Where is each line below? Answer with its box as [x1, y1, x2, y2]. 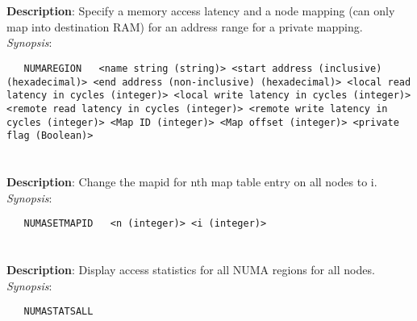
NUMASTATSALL [23, 306, 94, 318]
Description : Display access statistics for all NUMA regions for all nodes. [6, 261, 375, 278]
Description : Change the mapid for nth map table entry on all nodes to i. [6, 173, 377, 190]
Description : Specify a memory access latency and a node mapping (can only [6, 2, 395, 19]
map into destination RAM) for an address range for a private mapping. [6, 18, 363, 35]
